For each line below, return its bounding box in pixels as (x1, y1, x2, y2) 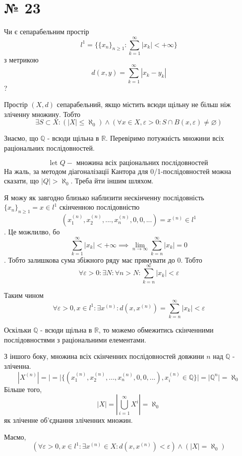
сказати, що (4, 175, 39, 186)
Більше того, (4, 384, 42, 394)
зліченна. (4, 361, 31, 371)
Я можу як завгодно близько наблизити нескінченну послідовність (4, 192, 204, 202)
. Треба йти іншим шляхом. (70, 175, 154, 186)
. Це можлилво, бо (4, 227, 60, 237)
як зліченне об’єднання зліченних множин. (4, 415, 133, 425)
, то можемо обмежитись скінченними (99, 325, 214, 335)
